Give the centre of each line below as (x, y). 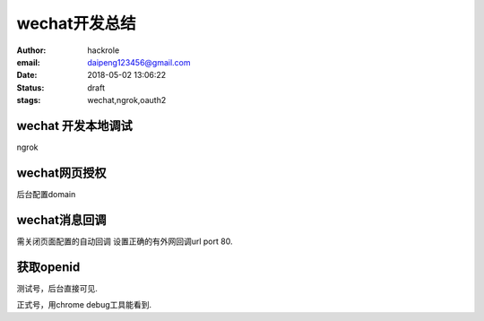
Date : (27, 75)
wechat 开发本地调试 (75, 126)
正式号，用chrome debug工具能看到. (84, 305)
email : (28, 62)
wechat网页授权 (61, 173)
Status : (30, 87)
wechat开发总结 (76, 23)
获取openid (48, 267)
